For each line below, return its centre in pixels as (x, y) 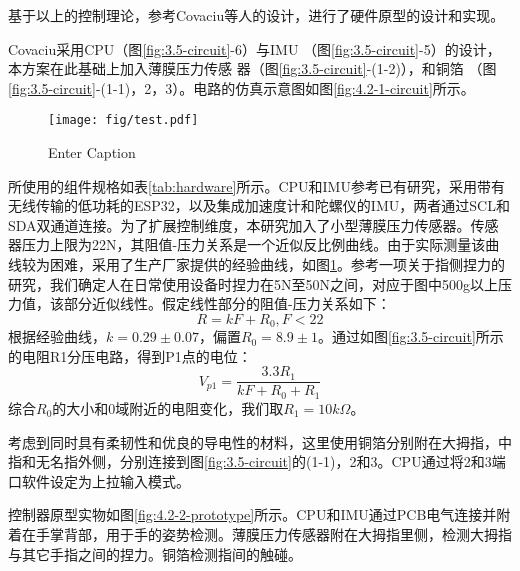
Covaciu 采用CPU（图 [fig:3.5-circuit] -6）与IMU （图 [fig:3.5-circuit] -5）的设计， (254, 48)
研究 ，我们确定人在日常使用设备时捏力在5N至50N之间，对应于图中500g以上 (253, 283)
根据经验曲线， (57, 336)
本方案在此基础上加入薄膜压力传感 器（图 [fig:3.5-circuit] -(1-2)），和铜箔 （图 (252, 68)
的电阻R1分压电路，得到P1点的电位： (130, 355)
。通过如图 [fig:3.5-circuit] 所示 (410, 336)
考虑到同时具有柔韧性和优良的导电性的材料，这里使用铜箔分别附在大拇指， (253, 441)
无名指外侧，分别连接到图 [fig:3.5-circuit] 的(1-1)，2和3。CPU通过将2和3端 (270, 461)
